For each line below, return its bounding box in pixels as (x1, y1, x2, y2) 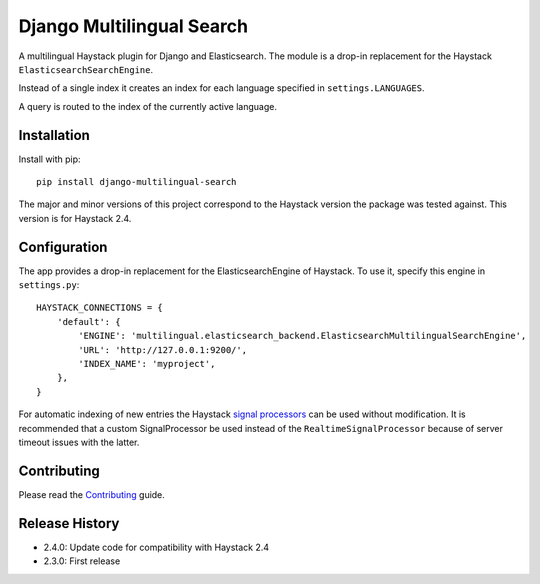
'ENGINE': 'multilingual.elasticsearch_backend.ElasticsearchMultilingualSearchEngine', (78, 330, 527, 342)
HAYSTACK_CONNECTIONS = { (36, 302, 164, 314)
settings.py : (18, 279, 80, 291)
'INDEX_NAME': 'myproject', (78, 358, 216, 370)
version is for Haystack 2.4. (18, 212, 132, 224)
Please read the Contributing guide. (18, 488, 165, 500)
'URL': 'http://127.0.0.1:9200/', (78, 344, 248, 355)
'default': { (56, 316, 121, 327)
